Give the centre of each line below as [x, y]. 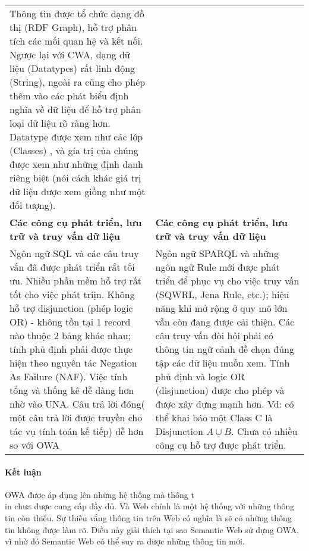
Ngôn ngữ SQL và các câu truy [74, 253]
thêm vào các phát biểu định [69, 96]
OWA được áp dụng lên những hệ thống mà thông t [100, 494]
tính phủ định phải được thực [71, 349]
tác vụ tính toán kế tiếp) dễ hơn [77, 431]
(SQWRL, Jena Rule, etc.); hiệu [222, 294]
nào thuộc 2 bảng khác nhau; [70, 335]
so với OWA [35, 445]
